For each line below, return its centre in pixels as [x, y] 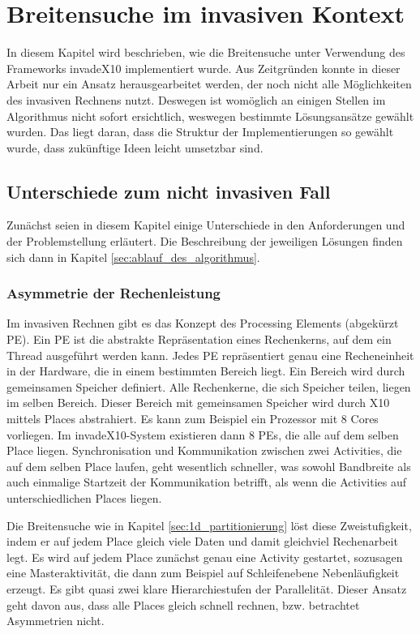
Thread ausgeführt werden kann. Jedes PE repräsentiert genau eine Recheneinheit [210, 355]
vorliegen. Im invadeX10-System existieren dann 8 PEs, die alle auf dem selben [203, 434]
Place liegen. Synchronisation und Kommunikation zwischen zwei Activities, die [204, 450]
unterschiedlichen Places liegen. [84, 498]
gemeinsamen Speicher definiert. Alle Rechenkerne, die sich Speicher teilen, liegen [209, 386]
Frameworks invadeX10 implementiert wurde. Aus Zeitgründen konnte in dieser [204, 68]
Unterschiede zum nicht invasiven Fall [169, 191]
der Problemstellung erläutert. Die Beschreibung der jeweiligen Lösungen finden [205, 241]
